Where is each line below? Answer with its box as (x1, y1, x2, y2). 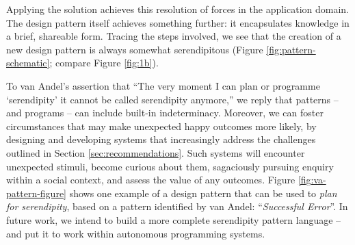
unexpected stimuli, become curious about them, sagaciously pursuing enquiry (6, 159, 334, 173)
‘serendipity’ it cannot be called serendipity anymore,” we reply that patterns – (6, 92, 339, 106)
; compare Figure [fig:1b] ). (49, 55, 159, 70)
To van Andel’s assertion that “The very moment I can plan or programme (6, 78, 320, 92)
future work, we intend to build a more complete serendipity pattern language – (6, 212, 341, 227)
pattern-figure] (6, 185, 66, 200)
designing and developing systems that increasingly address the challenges (6, 132, 316, 146)
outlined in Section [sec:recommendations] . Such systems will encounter (6, 145, 305, 159)
